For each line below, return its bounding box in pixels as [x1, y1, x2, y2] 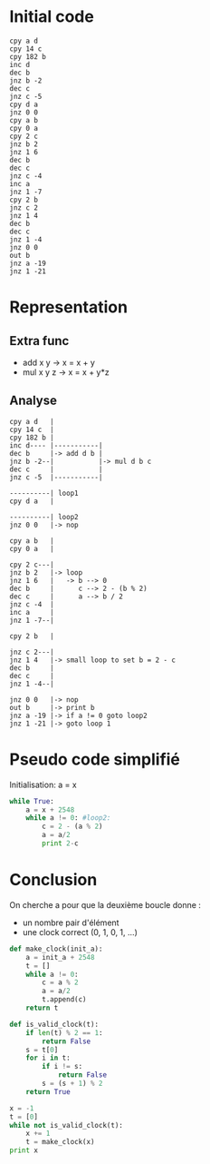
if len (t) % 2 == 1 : [25, 1028, 103, 1037]
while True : [9, 796, 54, 805]
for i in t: [25, 1053, 71, 1063]
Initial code [9, 6, 95, 27]
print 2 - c [42, 839, 79, 848]
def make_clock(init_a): [9, 944, 103, 953]
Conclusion [9, 870, 98, 891]
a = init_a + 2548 [25, 952, 95, 962]
